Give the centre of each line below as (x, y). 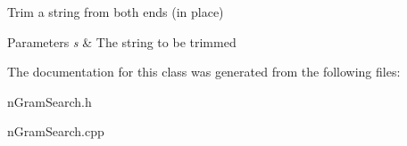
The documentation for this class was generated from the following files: (204, 72)
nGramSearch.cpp (56, 131)
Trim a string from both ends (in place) (116, 12)
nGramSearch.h (50, 101)
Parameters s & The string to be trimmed (122, 41)
